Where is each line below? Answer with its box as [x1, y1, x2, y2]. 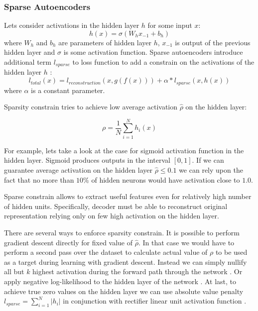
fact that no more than [4, 174, 74, 185]
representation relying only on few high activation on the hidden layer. [4, 210, 219, 221]
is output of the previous [175, 37, 251, 47]
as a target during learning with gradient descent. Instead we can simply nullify [4, 256, 247, 267]
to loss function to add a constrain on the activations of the [72, 57, 255, 67]
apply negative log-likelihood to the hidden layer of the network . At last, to [4, 276, 237, 286]
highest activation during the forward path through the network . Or [32, 266, 243, 277]
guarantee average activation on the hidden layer [4, 165, 153, 175]
